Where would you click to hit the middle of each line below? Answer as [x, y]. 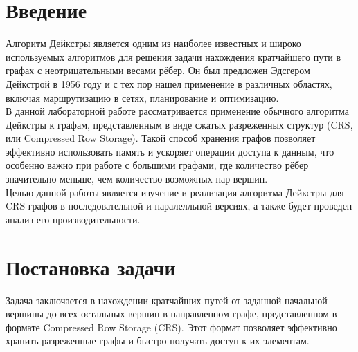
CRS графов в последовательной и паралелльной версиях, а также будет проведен [179, 206]
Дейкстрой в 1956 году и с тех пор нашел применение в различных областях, [169, 83]
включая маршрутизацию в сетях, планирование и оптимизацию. [142, 97]
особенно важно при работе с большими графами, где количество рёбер [157, 165]
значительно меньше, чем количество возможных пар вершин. [137, 179]
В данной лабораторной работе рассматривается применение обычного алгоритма [177, 111]
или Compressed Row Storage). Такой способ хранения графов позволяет [161, 138]
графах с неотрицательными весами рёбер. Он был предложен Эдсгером [158, 70]
